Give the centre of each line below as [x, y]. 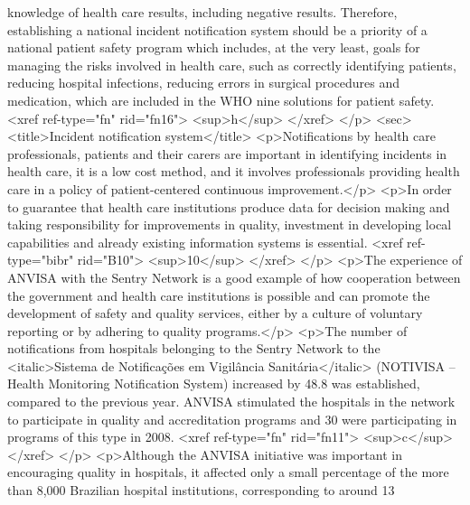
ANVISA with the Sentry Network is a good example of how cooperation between [234, 277]
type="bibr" [41, 260]
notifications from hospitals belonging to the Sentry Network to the [194, 348]
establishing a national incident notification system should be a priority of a [217, 29]
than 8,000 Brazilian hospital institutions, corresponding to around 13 [201, 490]
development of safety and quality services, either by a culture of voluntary [215, 313]
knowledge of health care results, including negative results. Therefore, [202, 12]
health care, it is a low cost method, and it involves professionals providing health [234, 171]
